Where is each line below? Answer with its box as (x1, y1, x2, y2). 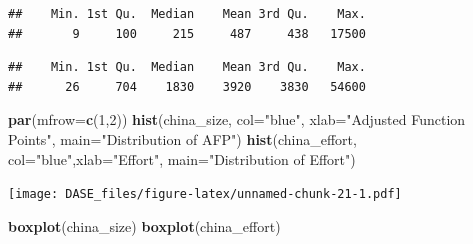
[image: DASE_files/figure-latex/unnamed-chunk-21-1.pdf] (8, 187, 402, 202)
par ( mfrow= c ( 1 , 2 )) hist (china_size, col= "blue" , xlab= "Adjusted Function (8, 109, 466, 130)
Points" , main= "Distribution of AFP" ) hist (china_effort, (8, 128, 357, 149)
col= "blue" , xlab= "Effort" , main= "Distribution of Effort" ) (8, 148, 356, 169)
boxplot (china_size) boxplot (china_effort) (8, 215, 281, 236)
